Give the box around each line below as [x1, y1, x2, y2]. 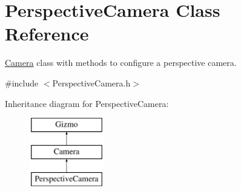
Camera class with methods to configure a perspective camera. [5, 56, 237, 69]
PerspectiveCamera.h [52, 76, 131, 89]
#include [5, 76, 39, 89]
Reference [5, 21, 89, 46]
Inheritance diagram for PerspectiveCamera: [5, 97, 169, 109]
